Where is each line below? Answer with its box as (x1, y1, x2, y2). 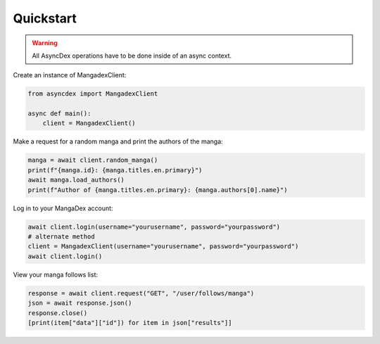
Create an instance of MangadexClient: (13, 71, 127, 79)
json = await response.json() (27, 299, 132, 307)
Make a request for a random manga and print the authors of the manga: (13, 137, 223, 146)
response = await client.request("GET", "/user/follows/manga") (27, 289, 255, 297)
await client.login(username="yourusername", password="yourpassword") (27, 222, 281, 231)
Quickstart (13, 11, 77, 26)
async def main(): (27, 110, 91, 117)
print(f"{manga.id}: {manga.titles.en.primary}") (27, 166, 203, 174)
